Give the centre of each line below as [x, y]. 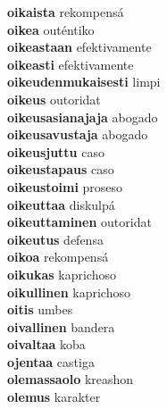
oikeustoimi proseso [65, 186]
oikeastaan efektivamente [79, 47]
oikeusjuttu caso [56, 151]
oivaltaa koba [46, 344]
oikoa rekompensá [58, 257]
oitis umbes [40, 309]
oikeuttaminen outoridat [79, 222]
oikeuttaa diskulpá [61, 204]
